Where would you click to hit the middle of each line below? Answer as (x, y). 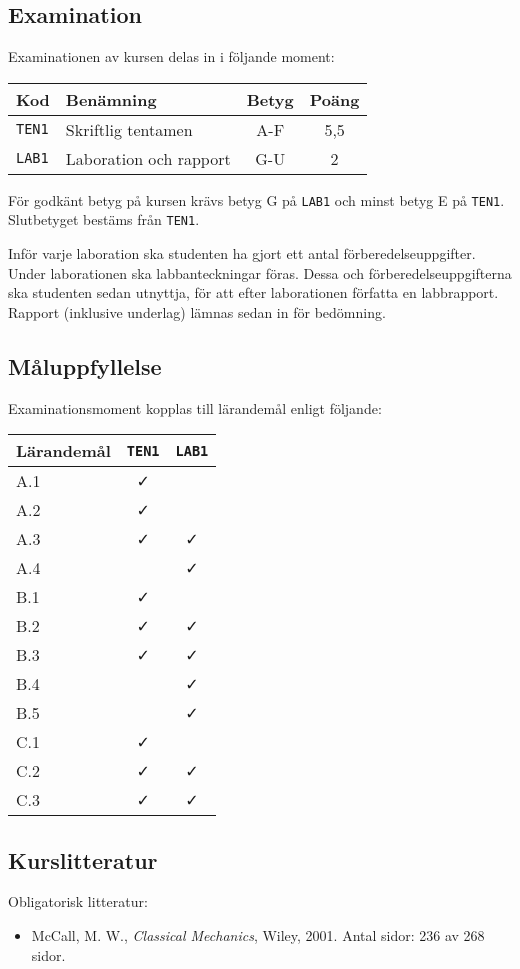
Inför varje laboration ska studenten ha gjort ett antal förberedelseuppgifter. (242, 253)
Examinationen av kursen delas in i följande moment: (171, 56)
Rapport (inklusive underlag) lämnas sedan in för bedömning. (197, 311)
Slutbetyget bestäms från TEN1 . (104, 219)
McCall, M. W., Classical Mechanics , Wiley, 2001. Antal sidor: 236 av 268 (258, 935)
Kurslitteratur (83, 859)
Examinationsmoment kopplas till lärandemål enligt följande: (195, 407)
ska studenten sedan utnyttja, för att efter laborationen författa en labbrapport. (253, 292)
